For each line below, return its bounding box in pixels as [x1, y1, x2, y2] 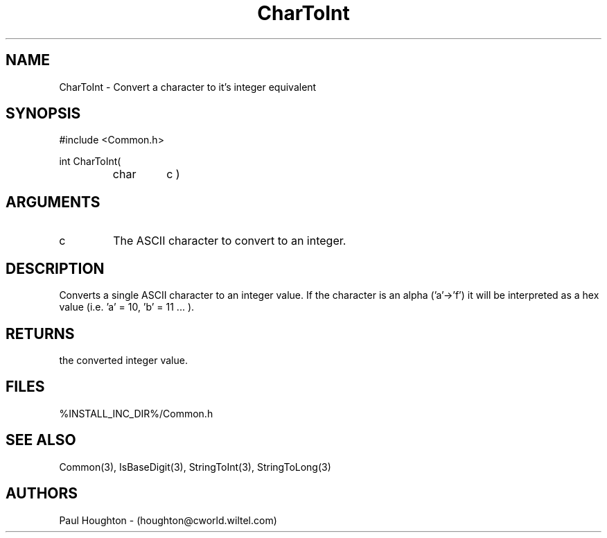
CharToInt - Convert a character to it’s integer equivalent [59, 80, 317, 93]
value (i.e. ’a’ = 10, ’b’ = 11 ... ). [59, 301, 195, 313]
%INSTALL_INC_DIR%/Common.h [59, 407, 213, 419]
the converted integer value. [59, 354, 188, 366]
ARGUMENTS [6, 193, 100, 211]
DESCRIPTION [6, 259, 105, 277]
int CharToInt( [59, 155, 121, 168]
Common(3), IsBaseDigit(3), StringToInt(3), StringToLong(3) [59, 460, 331, 473]
